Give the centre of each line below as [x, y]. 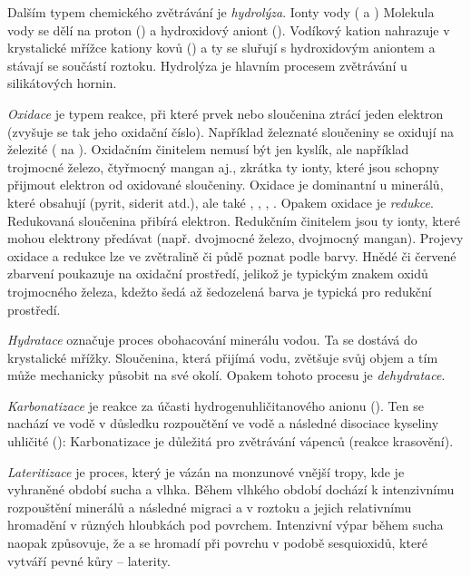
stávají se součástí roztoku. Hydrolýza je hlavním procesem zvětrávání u [207, 65]
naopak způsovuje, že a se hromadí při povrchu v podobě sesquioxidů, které [217, 543]
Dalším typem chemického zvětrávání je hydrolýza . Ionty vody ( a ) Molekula [221, 12]
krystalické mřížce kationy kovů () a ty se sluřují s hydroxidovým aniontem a [221, 48]
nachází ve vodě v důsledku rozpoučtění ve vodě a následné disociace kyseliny [223, 423]
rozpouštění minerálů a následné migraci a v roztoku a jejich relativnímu [210, 507]
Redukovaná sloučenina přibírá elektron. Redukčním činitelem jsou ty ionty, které [234, 220]
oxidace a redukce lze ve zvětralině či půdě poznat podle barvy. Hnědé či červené [232, 255]
